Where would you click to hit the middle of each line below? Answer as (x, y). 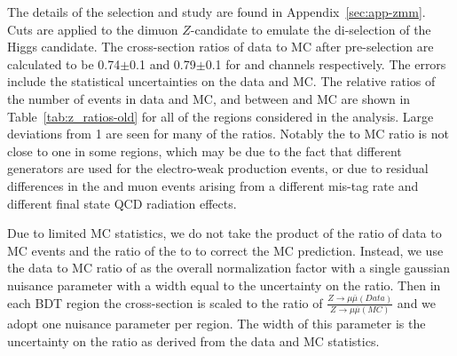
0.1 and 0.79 (163, 63)
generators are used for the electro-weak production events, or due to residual (218, 168)
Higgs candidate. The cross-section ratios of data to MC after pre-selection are (221, 47)
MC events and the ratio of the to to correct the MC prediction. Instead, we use (225, 250)
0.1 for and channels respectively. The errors (326, 63)
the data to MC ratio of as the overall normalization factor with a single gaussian (229, 268)
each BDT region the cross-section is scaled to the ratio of (165, 302)
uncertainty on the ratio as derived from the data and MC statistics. (193, 340)
